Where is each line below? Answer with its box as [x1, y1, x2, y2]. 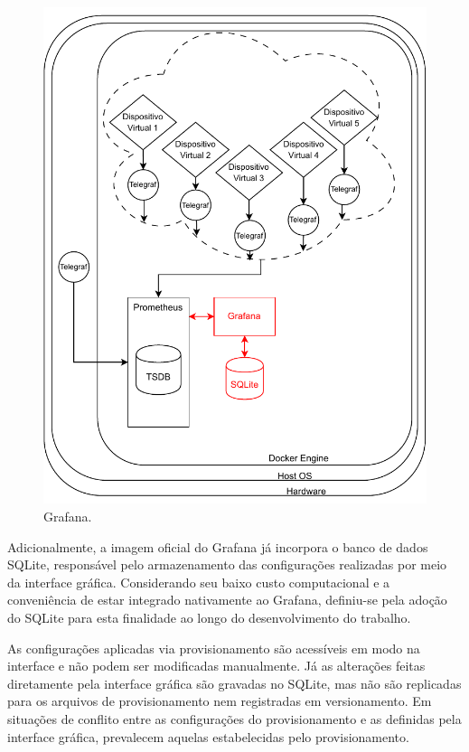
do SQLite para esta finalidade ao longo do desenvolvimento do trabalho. [7, 607, 411, 626]
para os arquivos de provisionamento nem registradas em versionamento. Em [7, 691, 432, 710]
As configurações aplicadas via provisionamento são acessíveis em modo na [7, 638, 420, 657]
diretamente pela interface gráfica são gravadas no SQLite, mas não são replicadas [7, 673, 462, 692]
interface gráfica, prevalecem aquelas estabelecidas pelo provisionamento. [7, 727, 409, 746]
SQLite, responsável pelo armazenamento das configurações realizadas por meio [7, 555, 447, 574]
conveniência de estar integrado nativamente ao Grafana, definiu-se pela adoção [7, 590, 447, 609]
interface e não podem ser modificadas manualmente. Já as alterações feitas [7, 656, 426, 675]
